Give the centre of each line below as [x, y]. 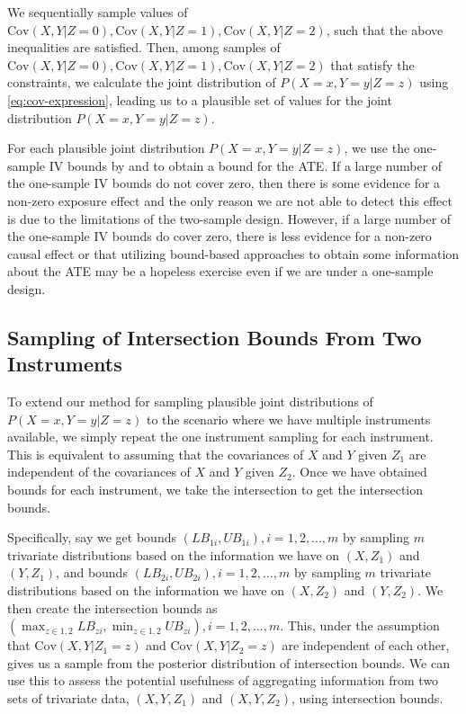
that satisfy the [372, 64]
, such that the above [385, 29]
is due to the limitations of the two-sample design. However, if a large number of [229, 218]
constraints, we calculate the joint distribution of [142, 82]
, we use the [377, 148]
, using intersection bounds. [367, 698]
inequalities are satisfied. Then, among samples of [144, 47]
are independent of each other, [366, 645]
